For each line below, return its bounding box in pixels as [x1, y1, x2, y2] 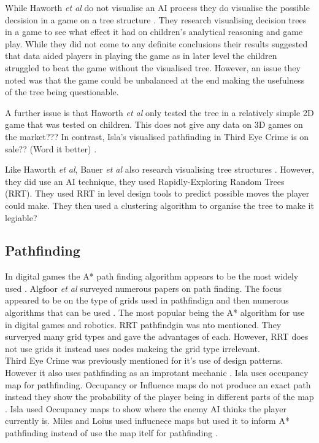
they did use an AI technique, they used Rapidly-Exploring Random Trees [5, 174, 285, 187]
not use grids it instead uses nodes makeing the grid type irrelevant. [5, 342, 260, 355]
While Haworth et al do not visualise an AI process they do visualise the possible [5, 1, 310, 14]
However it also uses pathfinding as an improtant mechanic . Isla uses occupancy [5, 366, 309, 379]
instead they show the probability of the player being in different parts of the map [5, 390, 314, 403]
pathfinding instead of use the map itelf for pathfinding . [5, 426, 218, 439]
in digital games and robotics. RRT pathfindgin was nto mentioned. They [5, 318, 282, 331]
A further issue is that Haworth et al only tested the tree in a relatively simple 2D [5, 106, 314, 119]
